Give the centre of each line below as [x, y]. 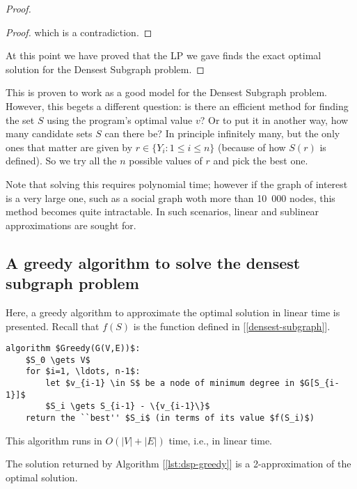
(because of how [252, 147]
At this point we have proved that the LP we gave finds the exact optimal [164, 55]
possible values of [166, 161]
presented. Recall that [53, 326]
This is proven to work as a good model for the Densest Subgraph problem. [166, 92]
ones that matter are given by [69, 147]
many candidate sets [49, 133]
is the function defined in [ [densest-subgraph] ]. [232, 326]
